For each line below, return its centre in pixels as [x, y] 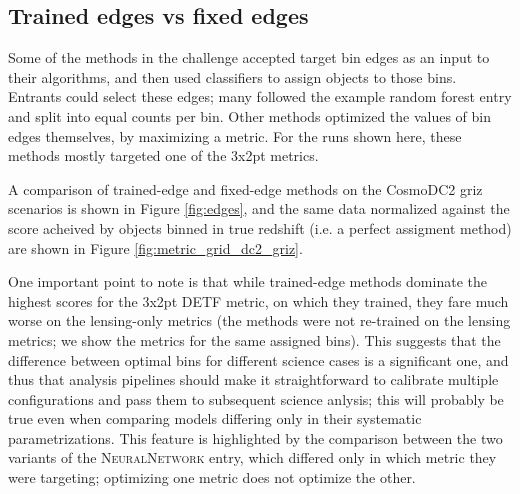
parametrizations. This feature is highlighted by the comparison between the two [255, 437]
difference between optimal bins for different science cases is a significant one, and [258, 359]
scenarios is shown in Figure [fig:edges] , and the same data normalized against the [259, 208]
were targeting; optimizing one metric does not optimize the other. [212, 477]
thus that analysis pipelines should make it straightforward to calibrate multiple [253, 379]
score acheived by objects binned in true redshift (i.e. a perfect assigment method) [260, 227]
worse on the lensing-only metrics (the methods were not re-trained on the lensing [259, 320]
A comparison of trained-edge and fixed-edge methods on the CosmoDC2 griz [245, 188]
